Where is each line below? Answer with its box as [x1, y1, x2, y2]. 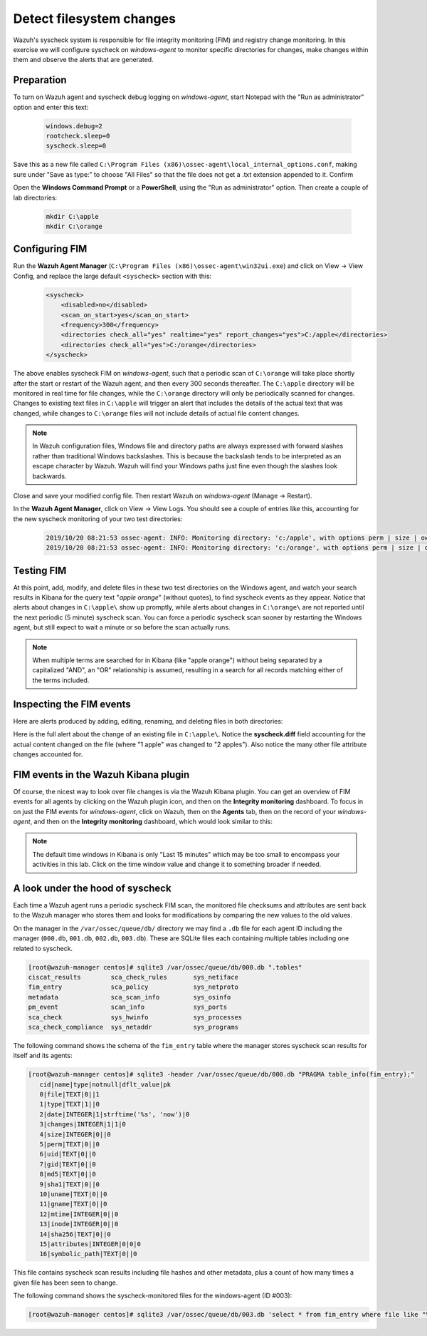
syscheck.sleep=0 [46, 142, 107, 150]
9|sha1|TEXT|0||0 [39, 1180, 100, 1188]
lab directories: [13, 193, 58, 202]
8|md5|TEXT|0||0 [39, 1170, 96, 1178]
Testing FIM [13, 564, 67, 577]
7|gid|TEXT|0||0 [39, 1160, 96, 1168]
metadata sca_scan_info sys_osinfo [28, 993, 231, 1001]
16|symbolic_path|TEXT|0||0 [39, 1250, 138, 1258]
